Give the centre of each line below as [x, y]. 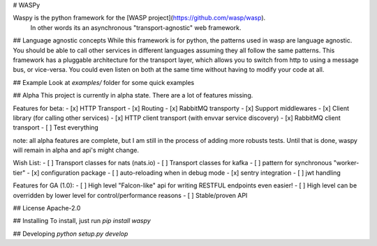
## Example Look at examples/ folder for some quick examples [104, 82]
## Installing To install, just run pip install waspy [82, 221]
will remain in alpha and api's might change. [76, 151]
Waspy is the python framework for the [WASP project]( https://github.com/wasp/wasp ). [139, 18]
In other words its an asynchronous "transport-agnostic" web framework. [136, 27]
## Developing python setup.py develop [71, 233]
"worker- [346, 163]
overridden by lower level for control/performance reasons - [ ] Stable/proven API [130, 195]
